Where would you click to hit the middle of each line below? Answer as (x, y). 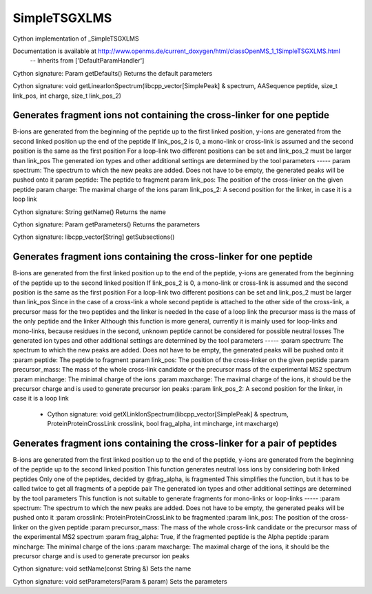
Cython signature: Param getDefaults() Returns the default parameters (113, 73)
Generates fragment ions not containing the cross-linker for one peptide (171, 115)
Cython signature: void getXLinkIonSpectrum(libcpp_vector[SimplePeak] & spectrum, (168, 414)
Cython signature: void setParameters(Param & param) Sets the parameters (120, 581)
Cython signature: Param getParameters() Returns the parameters (106, 224)
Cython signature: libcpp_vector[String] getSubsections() (94, 237)
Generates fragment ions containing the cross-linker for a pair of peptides (175, 443)
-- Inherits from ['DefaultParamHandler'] (87, 61)
